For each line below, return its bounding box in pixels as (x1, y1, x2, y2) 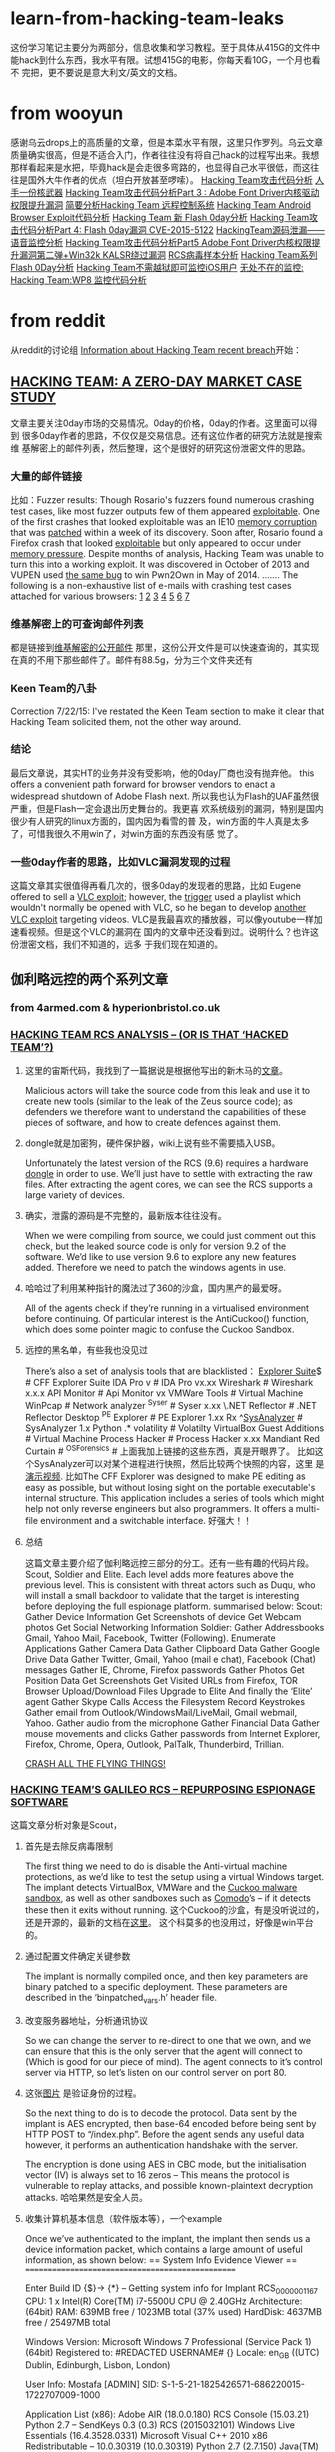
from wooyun (10, 102, 124, 125)
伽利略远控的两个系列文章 (10, 970, 168, 987)
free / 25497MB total (24, 2316, 111, 2328)
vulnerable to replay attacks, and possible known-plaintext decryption (24, 2179, 313, 2191)
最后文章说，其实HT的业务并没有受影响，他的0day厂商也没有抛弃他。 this (10, 767, 315, 779)
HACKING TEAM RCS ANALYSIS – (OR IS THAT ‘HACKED (10, 1028, 289, 1042)
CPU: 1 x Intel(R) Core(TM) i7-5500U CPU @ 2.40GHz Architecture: (24, 2295, 303, 2307)
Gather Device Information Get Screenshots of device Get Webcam (24, 1610, 302, 1622)
